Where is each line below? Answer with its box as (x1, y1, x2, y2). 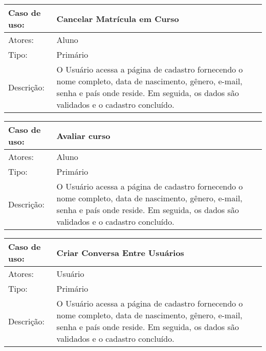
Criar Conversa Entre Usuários (56, 246, 184, 259)
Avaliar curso (56, 129, 110, 142)
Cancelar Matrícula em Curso (56, 12, 179, 25)
